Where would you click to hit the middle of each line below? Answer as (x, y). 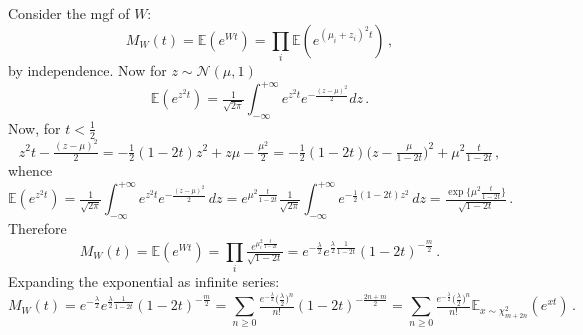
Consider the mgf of (69, 13)
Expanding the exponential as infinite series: (144, 281)
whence (30, 170)
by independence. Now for (87, 69)
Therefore (37, 228)
